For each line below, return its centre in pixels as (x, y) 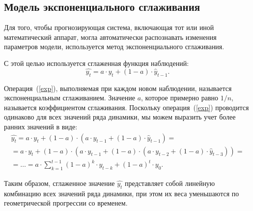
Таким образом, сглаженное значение (59, 183)
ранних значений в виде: (41, 126)
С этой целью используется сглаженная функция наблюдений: (97, 63)
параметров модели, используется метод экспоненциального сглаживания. (114, 46)
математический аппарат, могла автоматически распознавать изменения (110, 37)
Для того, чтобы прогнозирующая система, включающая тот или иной (109, 27)
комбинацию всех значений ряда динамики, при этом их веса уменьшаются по (122, 193)
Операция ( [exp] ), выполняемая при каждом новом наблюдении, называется (118, 88)
